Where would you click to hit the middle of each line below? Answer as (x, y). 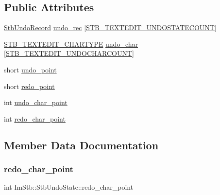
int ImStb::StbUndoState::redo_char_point (69, 187)
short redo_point (29, 86)
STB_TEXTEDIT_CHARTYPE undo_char (71, 44)
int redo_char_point (35, 118)
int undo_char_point (36, 102)
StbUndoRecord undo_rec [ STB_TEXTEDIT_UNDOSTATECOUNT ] (110, 27)
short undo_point (30, 69)
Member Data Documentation (81, 145)
